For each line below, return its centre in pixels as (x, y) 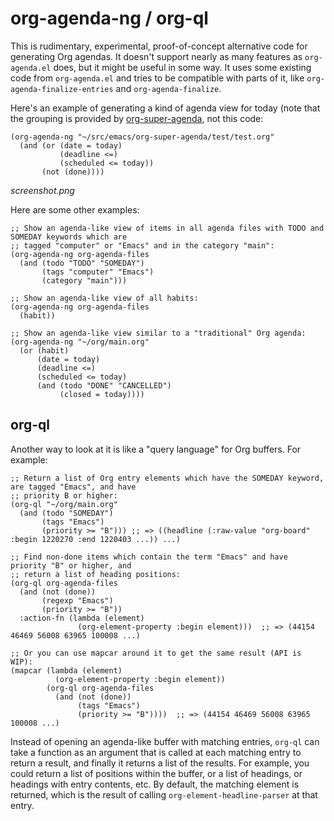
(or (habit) (44, 350)
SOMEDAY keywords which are (69, 237)
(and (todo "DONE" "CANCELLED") (104, 385)
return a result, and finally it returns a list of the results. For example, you (160, 763)
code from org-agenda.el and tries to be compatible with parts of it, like (157, 78)
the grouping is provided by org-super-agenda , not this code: (137, 118)
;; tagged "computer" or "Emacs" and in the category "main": (142, 245)
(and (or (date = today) (71, 145)
